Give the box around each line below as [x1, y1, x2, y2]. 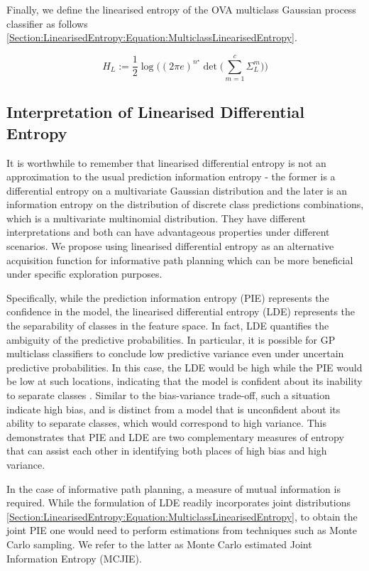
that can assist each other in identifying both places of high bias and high [6, 443, 327, 458]
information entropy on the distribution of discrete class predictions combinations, [6, 197, 364, 212]
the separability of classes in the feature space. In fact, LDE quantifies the [6, 318, 329, 333]
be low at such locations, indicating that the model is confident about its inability [6, 374, 363, 388]
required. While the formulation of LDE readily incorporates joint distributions [6, 495, 351, 510]
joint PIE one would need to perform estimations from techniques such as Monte [6, 523, 357, 538]
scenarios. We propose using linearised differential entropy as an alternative [6, 239, 334, 254]
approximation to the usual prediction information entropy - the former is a [6, 169, 336, 184]
